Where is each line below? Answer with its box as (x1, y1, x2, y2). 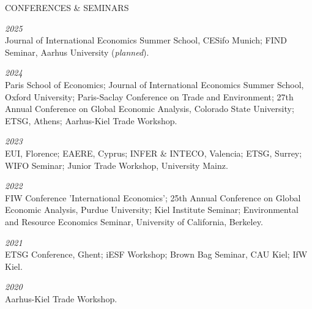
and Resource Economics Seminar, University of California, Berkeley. (5, 215, 263, 228)
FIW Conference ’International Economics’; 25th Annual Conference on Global (5, 191, 301, 204)
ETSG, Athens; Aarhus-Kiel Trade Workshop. (5, 114, 177, 127)
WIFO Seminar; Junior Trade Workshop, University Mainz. (5, 158, 228, 171)
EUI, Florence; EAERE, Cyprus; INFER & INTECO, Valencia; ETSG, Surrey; (5, 146, 302, 159)
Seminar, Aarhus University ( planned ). (5, 45, 149, 58)
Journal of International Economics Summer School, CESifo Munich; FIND (5, 34, 287, 47)
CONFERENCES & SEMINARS (5, 1, 129, 13)
